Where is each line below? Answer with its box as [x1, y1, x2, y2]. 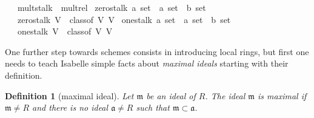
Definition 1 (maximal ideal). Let [5, 89, 134, 102]
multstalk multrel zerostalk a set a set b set [17, 1, 206, 13]
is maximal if [258, 89, 307, 102]
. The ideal [205, 89, 246, 102]
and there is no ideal [32, 101, 109, 114]
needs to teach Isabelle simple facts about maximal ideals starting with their [5, 57, 289, 70]
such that [136, 101, 170, 114]
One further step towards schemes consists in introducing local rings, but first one [5, 45, 309, 57]
